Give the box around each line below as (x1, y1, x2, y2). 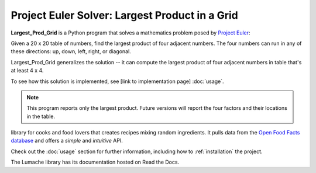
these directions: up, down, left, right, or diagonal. (11, 48, 131, 55)
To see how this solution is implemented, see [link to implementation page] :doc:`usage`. (11, 78, 225, 85)
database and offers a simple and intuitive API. (11, 137, 123, 144)
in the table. (26, 113, 56, 120)
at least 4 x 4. (11, 67, 44, 74)
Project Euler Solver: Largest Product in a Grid (11, 9, 238, 22)
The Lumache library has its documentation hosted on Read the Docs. (11, 158, 180, 166)
